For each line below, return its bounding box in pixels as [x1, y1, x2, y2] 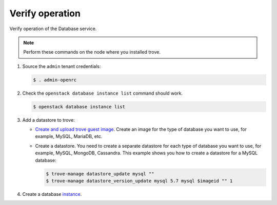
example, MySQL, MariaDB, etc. [35, 133, 103, 140]
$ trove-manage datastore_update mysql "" [46, 171, 154, 176]
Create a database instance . [22, 191, 82, 197]
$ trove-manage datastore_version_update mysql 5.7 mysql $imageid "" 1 [46, 178, 233, 184]
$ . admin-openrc [33, 77, 77, 83]
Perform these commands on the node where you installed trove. [23, 49, 161, 55]
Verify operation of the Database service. [9, 26, 97, 32]
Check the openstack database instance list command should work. [22, 90, 183, 96]
